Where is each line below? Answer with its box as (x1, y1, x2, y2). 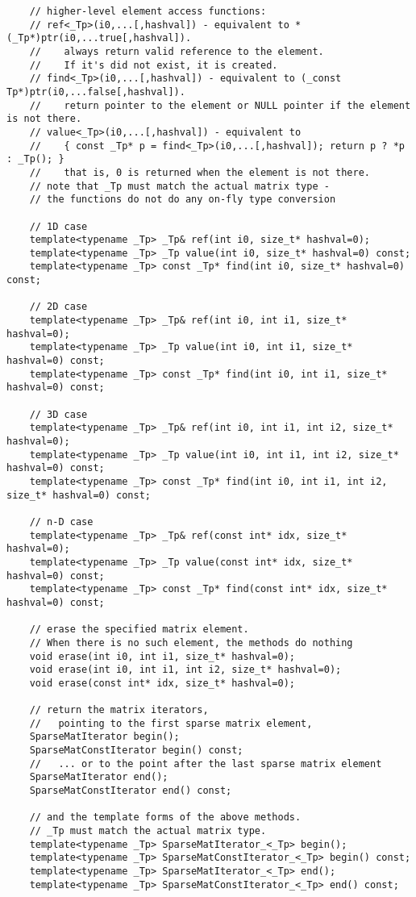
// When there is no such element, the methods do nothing (29, 636, 353, 649)
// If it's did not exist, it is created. (29, 59, 278, 71)
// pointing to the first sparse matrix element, (29, 717, 313, 729)
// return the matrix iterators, (29, 704, 209, 716)
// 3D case (29, 408, 88, 420)
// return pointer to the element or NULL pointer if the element (29, 99, 411, 111)
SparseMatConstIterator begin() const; (29, 745, 243, 757)
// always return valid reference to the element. (29, 45, 324, 57)
